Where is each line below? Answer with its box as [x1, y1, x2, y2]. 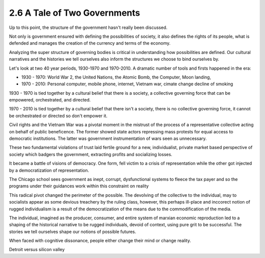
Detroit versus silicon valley [9, 247, 65, 253]
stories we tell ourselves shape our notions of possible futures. [9, 229, 136, 234]
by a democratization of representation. [9, 167, 89, 173]
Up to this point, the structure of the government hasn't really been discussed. [9, 25, 168, 30]
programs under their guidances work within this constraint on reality [9, 183, 149, 189]
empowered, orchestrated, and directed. [9, 97, 91, 103]
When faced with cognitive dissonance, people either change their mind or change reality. [9, 238, 191, 244]
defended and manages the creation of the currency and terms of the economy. [9, 40, 171, 46]
